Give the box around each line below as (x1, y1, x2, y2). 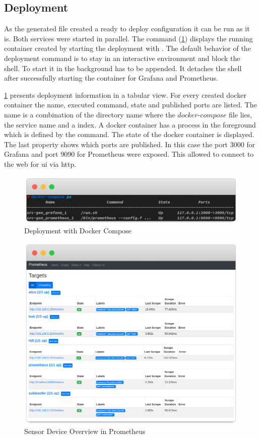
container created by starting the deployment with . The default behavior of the (4, 43, 251, 53)
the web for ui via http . (4, 158, 77, 169)
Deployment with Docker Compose (24, 225, 132, 235)
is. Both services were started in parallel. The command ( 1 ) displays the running (4, 33, 253, 43)
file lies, (229, 109, 252, 119)
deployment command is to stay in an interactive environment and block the (4, 52, 240, 63)
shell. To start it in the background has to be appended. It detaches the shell (4, 62, 242, 73)
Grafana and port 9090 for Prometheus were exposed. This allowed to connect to (4, 149, 254, 159)
